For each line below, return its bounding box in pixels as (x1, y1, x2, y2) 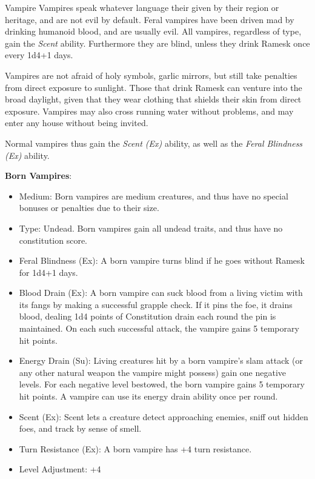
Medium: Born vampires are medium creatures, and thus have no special (19, 189, 288, 202)
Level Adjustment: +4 (19, 463, 101, 475)
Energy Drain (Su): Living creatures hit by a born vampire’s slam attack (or (19, 354, 303, 367)
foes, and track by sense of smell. (19, 422, 142, 435)
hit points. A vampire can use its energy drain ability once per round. (19, 390, 278, 403)
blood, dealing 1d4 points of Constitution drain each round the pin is (19, 310, 276, 323)
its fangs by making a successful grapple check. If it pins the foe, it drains (19, 298, 293, 310)
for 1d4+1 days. (19, 266, 78, 278)
